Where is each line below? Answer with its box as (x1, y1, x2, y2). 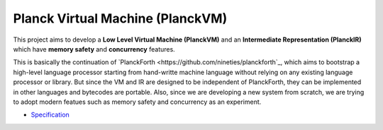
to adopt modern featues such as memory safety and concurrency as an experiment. (13, 97, 262, 106)
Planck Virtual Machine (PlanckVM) (13, 11, 228, 26)
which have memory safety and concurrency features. (13, 45, 175, 53)
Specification (30, 110, 70, 119)
